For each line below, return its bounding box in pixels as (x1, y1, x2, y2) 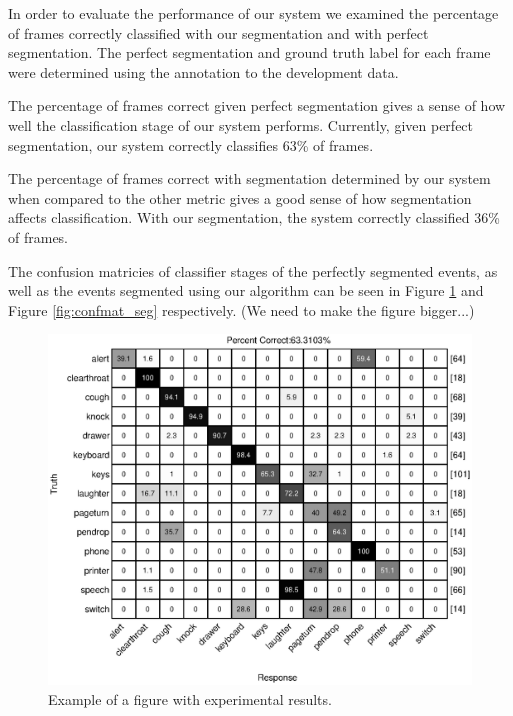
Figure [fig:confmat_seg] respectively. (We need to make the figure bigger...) (8, 299, 475, 320)
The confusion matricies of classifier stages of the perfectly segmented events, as (8, 260, 498, 281)
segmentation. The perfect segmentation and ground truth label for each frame (8, 42, 491, 63)
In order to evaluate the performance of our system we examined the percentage (8, 3, 499, 23)
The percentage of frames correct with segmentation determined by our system (8, 168, 491, 189)
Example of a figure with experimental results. (48, 689, 332, 710)
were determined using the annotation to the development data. (8, 61, 399, 82)
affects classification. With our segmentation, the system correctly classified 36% (8, 207, 500, 228)
